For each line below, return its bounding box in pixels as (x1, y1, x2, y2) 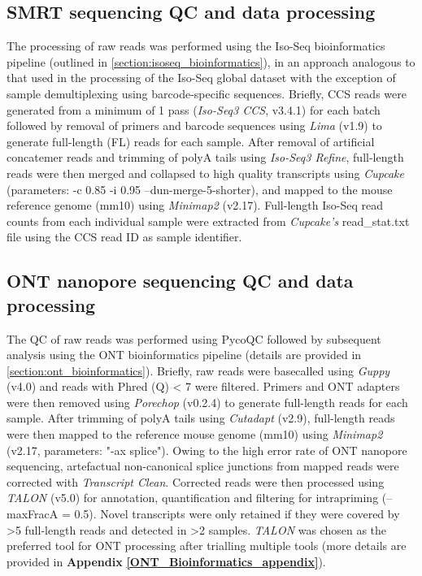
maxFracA (7, 505, 59, 522)
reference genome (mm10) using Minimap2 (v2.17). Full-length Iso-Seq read (7, 197, 383, 214)
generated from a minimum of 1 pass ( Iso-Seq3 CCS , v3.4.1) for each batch (7, 101, 381, 118)
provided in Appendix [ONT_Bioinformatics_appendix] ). (7, 552, 326, 570)
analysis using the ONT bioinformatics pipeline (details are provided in (7, 346, 362, 363)
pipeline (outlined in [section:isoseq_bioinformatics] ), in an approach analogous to (7, 53, 415, 70)
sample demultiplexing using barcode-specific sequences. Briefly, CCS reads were (7, 84, 407, 102)
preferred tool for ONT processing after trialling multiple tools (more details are (7, 537, 407, 554)
